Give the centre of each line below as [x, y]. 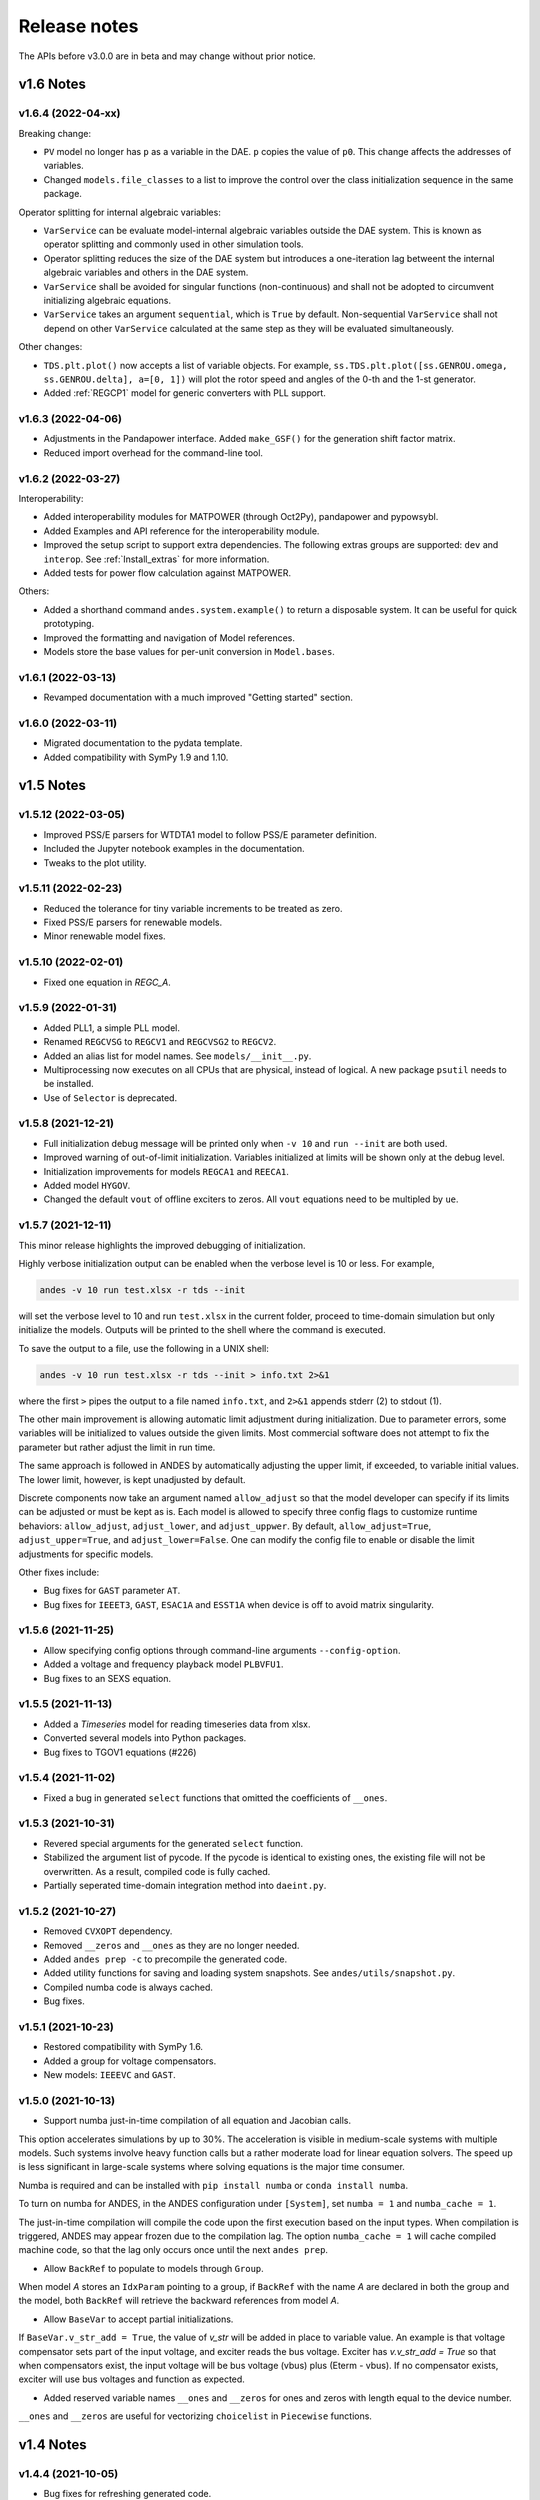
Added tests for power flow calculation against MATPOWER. [167, 572]
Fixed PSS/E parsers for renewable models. [133, 922]
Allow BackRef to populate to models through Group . [153, 2268]
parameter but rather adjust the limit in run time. [117, 1447]
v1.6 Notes [52, 84]
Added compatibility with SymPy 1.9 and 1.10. [136, 757]
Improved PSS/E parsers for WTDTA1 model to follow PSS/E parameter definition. [210, 834]
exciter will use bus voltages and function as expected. [131, 2379]
